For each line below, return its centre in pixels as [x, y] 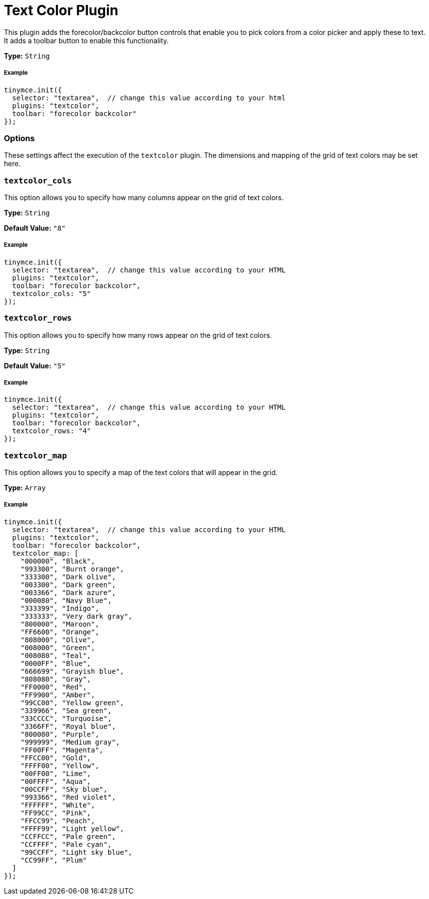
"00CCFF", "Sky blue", [64, 789]
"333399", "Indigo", [60, 608]
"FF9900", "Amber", [58, 695]
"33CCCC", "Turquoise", [66, 718]
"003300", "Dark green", [68, 584]
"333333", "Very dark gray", [76, 616]
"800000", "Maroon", [60, 624]
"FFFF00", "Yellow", [60, 765]
